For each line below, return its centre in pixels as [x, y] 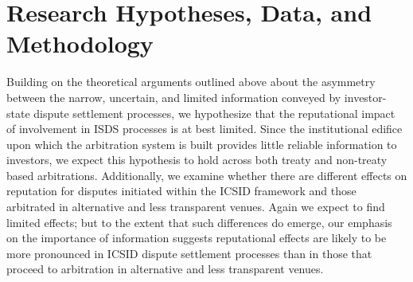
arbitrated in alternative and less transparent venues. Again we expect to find [196, 207]
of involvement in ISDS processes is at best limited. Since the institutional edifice [205, 129]
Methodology [80, 43]
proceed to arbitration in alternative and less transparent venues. [165, 269]
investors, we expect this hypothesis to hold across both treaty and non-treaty [197, 160]
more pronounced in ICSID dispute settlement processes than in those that [189, 253]
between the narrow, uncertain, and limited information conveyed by [174, 97]
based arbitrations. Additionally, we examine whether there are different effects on [207, 175]
